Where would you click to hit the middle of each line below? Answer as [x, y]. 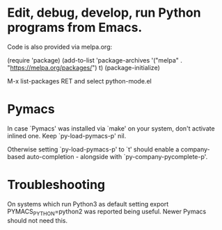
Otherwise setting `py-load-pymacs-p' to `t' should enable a [93, 149]
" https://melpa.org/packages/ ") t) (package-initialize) [84, 67]
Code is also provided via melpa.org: [60, 47]
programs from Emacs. [75, 27]
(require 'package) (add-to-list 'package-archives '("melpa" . [95, 60]
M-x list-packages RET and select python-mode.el [79, 81]
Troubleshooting [56, 185]
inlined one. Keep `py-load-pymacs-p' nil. [67, 135]
